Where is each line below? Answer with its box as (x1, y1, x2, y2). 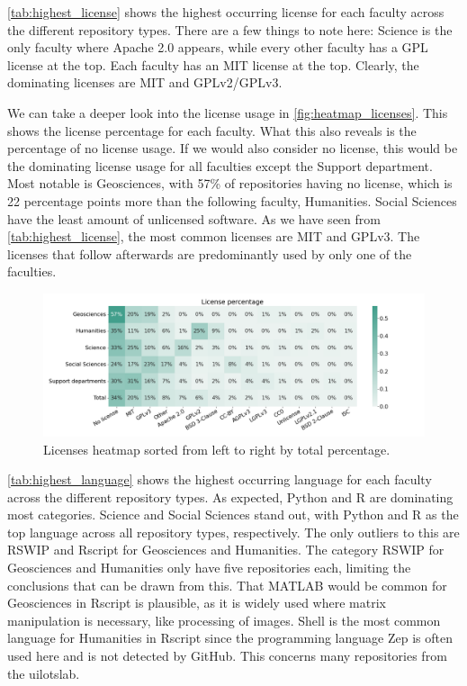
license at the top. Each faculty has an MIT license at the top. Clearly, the (7, 55, 419, 74)
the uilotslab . (7, 663, 80, 682)
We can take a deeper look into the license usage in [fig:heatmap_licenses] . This (7, 103, 448, 122)
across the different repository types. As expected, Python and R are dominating (7, 487, 454, 506)
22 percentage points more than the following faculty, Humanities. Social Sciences (7, 191, 457, 210)
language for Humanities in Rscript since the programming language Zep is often (7, 628, 453, 647)
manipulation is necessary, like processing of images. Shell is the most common (7, 610, 441, 629)
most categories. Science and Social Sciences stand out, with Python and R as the (7, 505, 459, 524)
